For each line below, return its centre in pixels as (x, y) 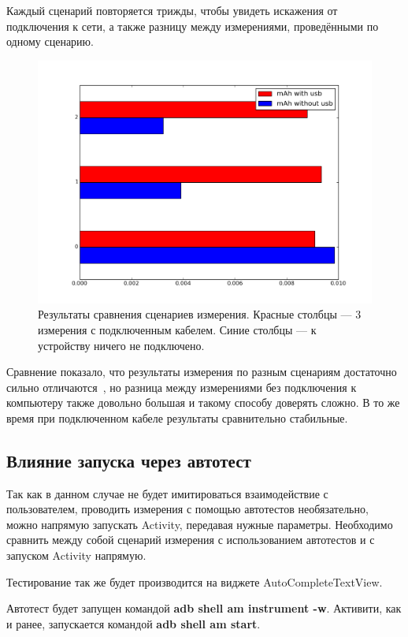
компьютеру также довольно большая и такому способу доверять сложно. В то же (203, 402)
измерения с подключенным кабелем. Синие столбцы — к (177, 329)
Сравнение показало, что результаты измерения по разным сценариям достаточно (202, 372)
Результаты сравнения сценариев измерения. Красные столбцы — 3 (200, 314)
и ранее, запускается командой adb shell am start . (134, 623)
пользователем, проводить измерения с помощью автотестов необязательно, (187, 509)
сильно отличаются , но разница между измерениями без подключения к (182, 387)
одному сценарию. (50, 41)
